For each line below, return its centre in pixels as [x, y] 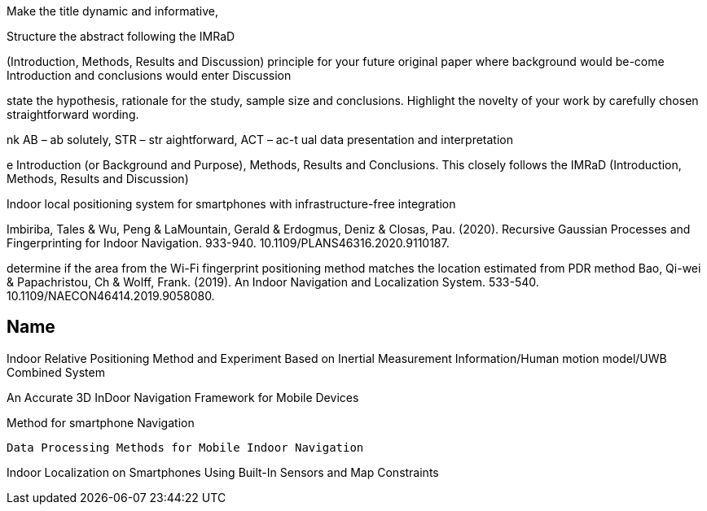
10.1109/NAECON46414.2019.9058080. [111, 296]
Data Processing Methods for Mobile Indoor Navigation [185, 447]
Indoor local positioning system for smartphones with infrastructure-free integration [231, 204]
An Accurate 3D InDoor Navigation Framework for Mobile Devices [183, 397]
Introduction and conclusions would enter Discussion [149, 75]
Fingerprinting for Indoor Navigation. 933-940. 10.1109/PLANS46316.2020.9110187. [228, 243]
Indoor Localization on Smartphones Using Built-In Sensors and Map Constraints [223, 472]
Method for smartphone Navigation [101, 422]
